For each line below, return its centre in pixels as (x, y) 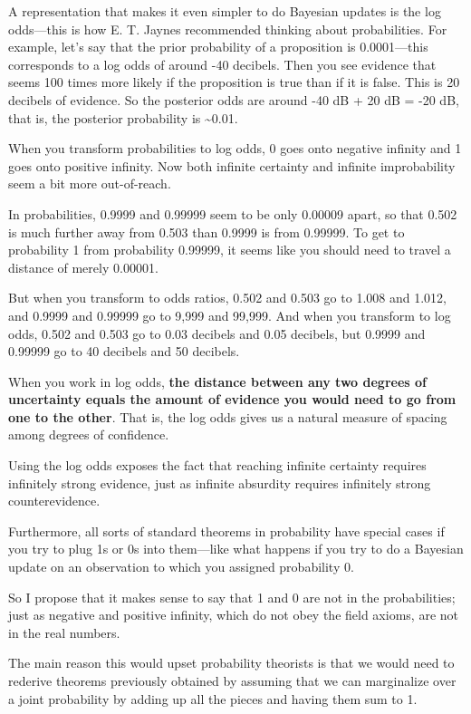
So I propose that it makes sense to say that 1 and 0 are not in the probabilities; (232, 597)
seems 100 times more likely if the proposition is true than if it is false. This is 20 (234, 82)
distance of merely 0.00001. (83, 267)
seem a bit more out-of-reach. (90, 183)
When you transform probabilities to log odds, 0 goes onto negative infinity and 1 (235, 148)
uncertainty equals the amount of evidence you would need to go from (232, 399)
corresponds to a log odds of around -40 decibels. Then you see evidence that (222, 64)
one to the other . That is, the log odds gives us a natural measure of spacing (228, 416)
